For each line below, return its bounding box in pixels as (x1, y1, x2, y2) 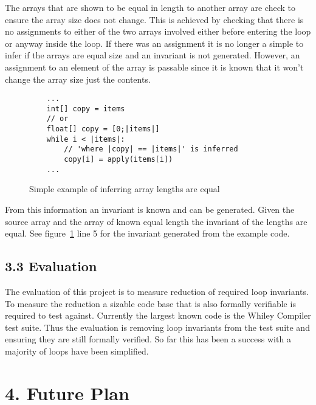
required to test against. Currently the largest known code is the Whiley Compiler (5, 309, 311, 322)
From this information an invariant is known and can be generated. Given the (5, 203, 295, 215)
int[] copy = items (46, 104, 125, 113)
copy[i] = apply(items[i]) (64, 155, 173, 164)
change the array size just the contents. (5, 72, 151, 85)
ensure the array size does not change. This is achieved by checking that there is (5, 13, 304, 26)
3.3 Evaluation (5, 257, 97, 275)
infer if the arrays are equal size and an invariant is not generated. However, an (5, 49, 300, 61)
